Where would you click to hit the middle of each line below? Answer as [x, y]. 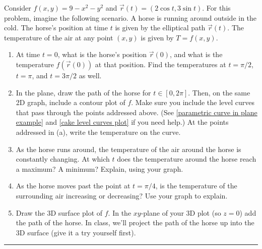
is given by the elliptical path [160, 28]
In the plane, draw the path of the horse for [83, 92]
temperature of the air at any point [59, 37]
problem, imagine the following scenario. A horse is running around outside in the [130, 17]
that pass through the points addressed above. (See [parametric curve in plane [137, 112]
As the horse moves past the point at [73, 186]
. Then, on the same [219, 92]
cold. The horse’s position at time [56, 28]
